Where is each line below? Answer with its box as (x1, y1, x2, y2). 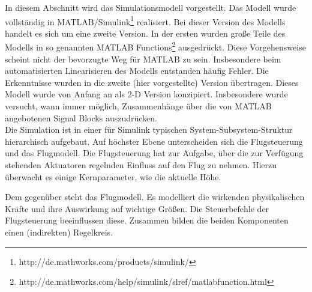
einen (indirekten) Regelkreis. (5, 226, 113, 238)
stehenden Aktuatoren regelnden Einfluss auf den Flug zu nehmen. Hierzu (5, 159, 277, 171)
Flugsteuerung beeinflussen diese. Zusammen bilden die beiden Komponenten (5, 214, 289, 227)
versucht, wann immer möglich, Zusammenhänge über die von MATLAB (5, 100, 272, 112)
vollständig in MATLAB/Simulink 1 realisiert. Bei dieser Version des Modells (5, 13, 286, 28)
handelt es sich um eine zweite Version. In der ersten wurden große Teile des (5, 26, 286, 39)
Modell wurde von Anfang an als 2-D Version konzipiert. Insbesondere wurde (5, 88, 288, 100)
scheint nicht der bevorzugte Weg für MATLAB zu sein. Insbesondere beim (5, 52, 281, 65)
